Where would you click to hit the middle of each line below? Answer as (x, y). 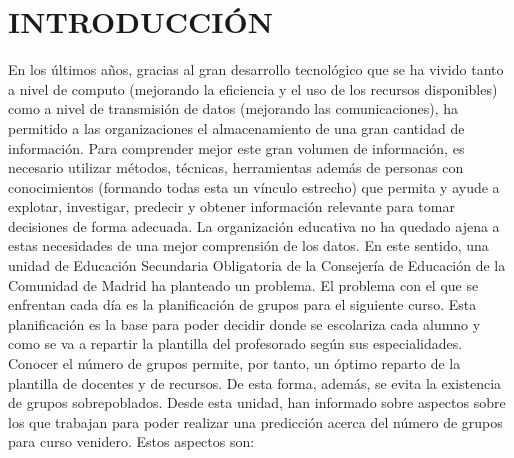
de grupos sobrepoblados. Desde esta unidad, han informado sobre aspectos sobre (257, 402)
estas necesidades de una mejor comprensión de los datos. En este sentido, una (248, 245)
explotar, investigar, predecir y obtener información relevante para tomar (231, 206)
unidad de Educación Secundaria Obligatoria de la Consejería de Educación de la (257, 265)
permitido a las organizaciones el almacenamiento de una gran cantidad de (236, 127)
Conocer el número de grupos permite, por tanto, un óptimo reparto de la (234, 363)
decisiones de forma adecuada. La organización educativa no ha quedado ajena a (254, 225)
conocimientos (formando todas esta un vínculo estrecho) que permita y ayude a (254, 186)
